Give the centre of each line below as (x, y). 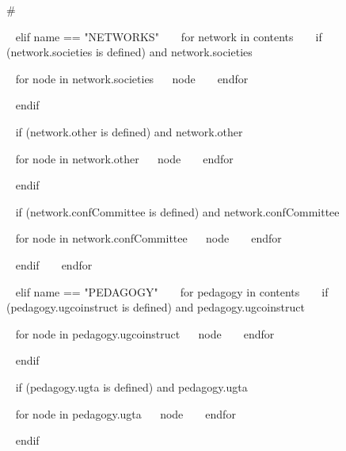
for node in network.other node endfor (124, 158)
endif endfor (54, 264)
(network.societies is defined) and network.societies (129, 52)
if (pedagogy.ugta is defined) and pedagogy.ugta (131, 386)
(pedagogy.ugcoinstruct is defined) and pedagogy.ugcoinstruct (156, 307)
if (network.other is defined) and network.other (129, 131)
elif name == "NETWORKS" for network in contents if (169, 36)
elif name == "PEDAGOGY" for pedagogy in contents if (172, 291)
